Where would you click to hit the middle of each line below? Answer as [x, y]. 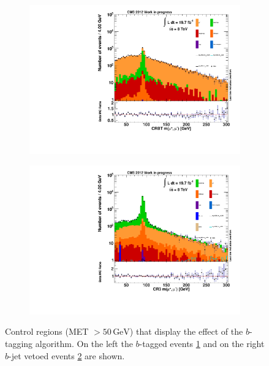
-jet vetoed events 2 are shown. [67, 355]
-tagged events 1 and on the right [202, 343]
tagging [19, 343]
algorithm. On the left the [84, 343]
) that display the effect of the [186, 331]
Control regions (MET [47, 331]
